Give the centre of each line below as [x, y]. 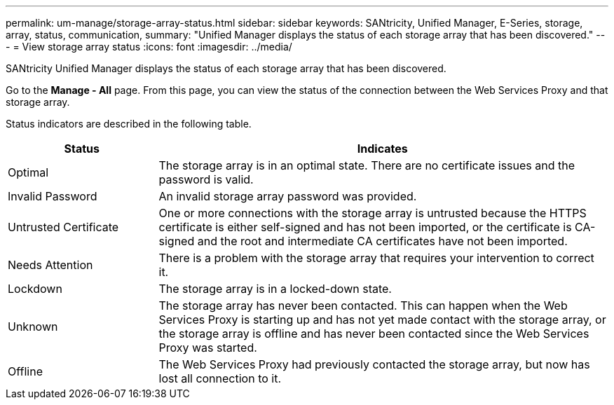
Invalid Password [53, 196]
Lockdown [35, 289]
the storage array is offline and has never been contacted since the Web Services [374, 334]
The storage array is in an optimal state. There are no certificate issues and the [367, 165]
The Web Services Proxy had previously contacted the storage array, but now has [374, 364]
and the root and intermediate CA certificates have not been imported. [382, 241]
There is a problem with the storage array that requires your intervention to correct [376, 258]
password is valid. [206, 179]
